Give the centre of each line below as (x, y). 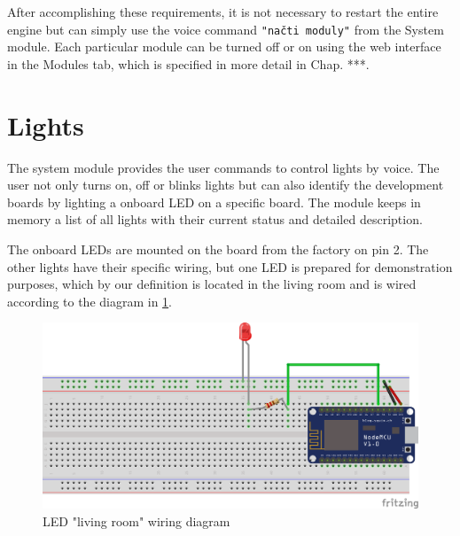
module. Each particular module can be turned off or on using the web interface (224, 47)
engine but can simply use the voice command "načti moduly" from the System (226, 29)
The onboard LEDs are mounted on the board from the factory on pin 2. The (218, 249)
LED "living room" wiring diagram (136, 520)
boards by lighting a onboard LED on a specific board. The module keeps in (214, 202)
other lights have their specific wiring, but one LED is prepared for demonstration (230, 266)
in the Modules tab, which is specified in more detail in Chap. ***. (188, 63)
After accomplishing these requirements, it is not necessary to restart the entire (223, 12)
